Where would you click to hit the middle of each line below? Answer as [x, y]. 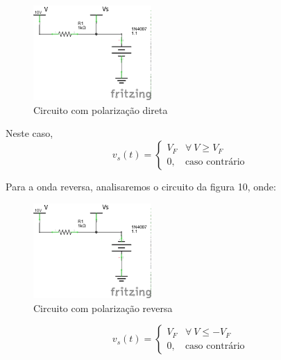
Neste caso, [29, 133]
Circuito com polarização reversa [103, 308]
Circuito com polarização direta [101, 109]
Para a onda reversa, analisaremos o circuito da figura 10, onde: [141, 187]
